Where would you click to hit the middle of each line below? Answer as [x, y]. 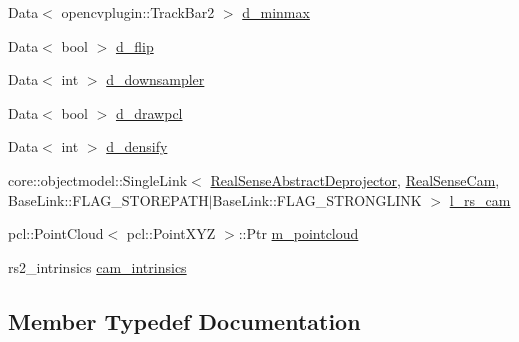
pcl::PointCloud [56, 233]
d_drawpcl [149, 112]
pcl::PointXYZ [171, 233]
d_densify [137, 146]
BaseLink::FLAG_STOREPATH [108, 199]
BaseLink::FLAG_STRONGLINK [317, 199]
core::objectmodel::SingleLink [98, 179]
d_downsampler [155, 79]
